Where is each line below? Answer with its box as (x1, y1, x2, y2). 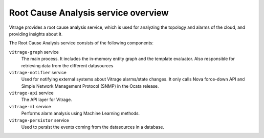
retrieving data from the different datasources (21, 62, 113, 68)
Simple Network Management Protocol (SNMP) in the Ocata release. (21, 83, 159, 89)
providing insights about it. (9, 31, 63, 37)
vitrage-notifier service (9, 69, 67, 75)
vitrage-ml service (9, 103, 51, 109)
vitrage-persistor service (9, 117, 69, 123)
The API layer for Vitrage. (21, 97, 72, 102)
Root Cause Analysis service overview (9, 7, 169, 18)
